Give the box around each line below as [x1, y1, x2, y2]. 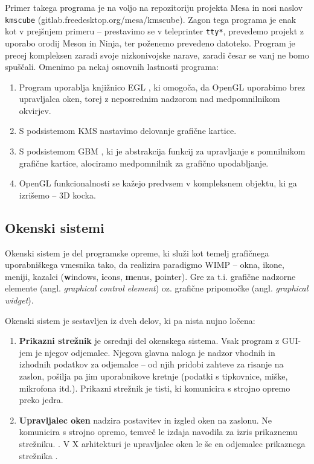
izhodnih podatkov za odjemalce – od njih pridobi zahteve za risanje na [19, 358, 284, 370]
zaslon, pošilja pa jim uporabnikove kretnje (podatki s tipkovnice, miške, [19, 369, 288, 382]
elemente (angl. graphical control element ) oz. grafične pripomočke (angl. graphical [5, 282, 309, 294]
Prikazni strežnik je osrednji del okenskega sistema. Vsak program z [19, 334, 280, 347]
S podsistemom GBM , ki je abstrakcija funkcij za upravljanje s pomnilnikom [19, 145, 306, 157]
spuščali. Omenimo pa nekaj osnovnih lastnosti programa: [5, 60, 219, 73]
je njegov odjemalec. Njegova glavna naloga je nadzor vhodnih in [35, 346, 275, 358]
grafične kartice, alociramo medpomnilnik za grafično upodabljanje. [19, 156, 269, 169]
